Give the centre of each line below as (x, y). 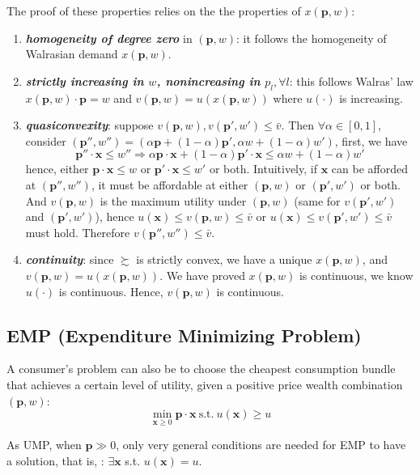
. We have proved (202, 275)
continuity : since (70, 259)
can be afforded (369, 169)
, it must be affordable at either (170, 184)
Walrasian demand (72, 54)
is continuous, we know (356, 275)
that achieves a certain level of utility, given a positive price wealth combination (205, 384)
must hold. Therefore (78, 232)
